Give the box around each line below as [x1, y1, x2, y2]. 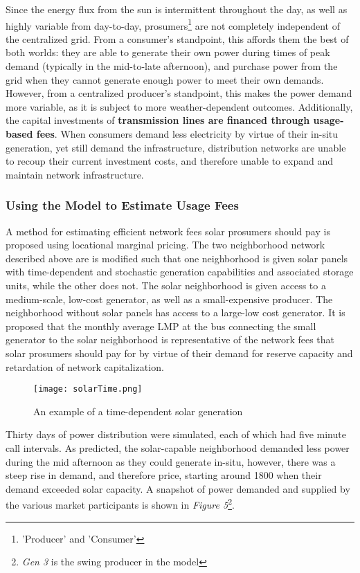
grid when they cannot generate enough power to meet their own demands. [6, 72, 324, 87]
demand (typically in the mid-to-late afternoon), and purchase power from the [6, 59, 338, 73]
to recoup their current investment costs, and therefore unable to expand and [6, 154, 333, 168]
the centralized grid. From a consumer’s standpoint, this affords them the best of [6, 31, 349, 46]
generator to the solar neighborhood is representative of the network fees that [6, 332, 335, 347]
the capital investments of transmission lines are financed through [6, 113, 310, 127]
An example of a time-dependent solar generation [33, 403, 243, 418]
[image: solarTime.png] [33, 384, 143, 394]
